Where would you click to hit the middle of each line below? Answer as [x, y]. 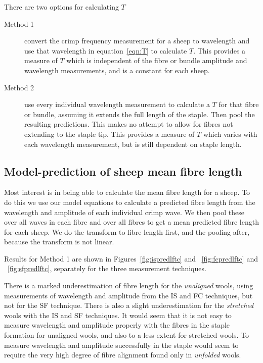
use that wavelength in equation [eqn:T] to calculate [106, 50]
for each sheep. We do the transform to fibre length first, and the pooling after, [127, 231]
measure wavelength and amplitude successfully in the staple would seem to [121, 345]
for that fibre [239, 104]
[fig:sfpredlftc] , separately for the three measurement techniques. [107, 268]
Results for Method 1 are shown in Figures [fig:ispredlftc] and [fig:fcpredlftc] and [131, 258]
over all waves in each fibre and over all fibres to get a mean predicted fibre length [131, 222]
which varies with [230, 134]
